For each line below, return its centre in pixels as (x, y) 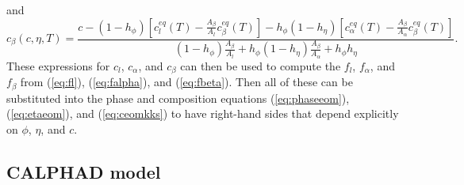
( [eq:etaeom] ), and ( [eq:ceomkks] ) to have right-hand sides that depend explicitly (203, 113)
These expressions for (58, 65)
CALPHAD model (84, 171)
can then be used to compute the (261, 65)
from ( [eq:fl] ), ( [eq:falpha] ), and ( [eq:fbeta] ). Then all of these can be (186, 82)
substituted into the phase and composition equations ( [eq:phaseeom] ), (178, 98)
